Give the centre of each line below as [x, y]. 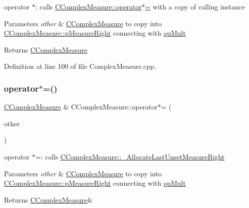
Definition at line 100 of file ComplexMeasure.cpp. [80, 66]
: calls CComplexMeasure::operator [89, 6]
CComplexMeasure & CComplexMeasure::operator [81, 107]
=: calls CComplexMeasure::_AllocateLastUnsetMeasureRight [130, 156]
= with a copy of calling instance [195, 6]
